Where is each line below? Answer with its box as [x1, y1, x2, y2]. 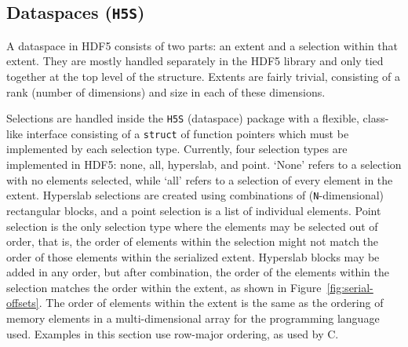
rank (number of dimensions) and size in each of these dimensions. [6, 83, 326, 100]
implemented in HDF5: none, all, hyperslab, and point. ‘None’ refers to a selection [6, 156, 402, 173]
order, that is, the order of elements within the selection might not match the [6, 233, 379, 250]
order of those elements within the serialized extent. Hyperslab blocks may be [6, 248, 380, 265]
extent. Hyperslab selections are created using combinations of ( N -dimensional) [6, 187, 384, 203]
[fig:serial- [326, 279, 373, 295]
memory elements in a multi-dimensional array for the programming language [6, 310, 380, 327]
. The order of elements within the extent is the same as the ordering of [38, 294, 384, 311]
